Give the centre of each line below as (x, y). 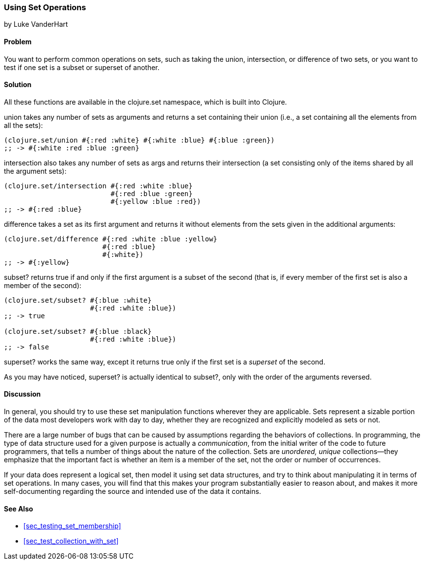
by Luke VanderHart (36, 24)
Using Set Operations (45, 7)
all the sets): (24, 125)
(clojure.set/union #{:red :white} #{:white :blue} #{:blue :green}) (139, 140)
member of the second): (43, 285)
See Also (18, 509)
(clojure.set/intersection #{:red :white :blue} (98, 186)
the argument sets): (35, 171)
